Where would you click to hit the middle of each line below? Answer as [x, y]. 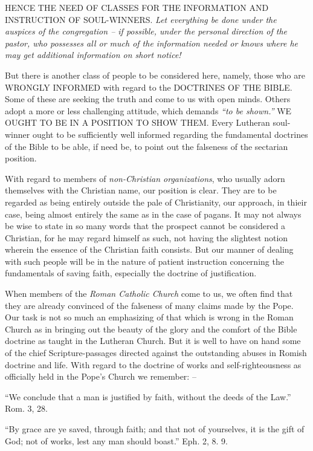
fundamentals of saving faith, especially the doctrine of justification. [131, 273]
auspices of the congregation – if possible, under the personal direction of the [146, 31]
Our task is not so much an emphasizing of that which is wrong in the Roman [149, 317]
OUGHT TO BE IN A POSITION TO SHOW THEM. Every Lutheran [137, 122]
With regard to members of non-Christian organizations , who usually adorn [145, 178]
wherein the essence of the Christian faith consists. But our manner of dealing [149, 249]
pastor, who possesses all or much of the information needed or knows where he [152, 43]
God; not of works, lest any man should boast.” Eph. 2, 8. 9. [116, 440]
